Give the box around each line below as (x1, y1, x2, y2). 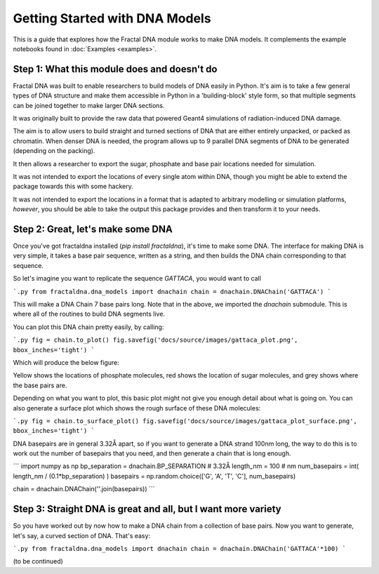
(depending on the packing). (13, 147, 95, 155)
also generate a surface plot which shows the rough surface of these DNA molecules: (13, 403, 261, 412)
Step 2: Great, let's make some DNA (13, 223, 173, 235)
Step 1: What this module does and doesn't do (13, 63, 218, 75)
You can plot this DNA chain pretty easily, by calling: (13, 323, 164, 331)
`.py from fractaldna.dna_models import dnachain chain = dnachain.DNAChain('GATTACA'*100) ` (13, 545, 347, 552)
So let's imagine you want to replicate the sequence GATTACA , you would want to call (13, 274, 261, 283)
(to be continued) (13, 557, 63, 566)
